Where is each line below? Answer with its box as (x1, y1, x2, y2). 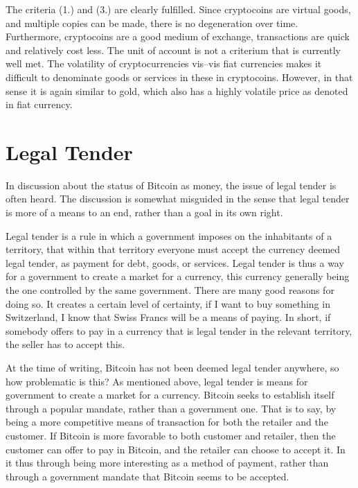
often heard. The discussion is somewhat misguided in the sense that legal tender (6, 191, 350, 206)
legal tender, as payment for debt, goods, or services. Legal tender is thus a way (6, 255, 344, 270)
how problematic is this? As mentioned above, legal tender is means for (6, 374, 308, 388)
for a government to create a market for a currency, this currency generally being (6, 269, 350, 284)
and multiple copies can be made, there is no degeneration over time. (6, 15, 298, 30)
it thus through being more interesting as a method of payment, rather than (6, 455, 329, 470)
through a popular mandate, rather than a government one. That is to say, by (6, 401, 337, 415)
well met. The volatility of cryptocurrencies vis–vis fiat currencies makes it (6, 56, 322, 71)
